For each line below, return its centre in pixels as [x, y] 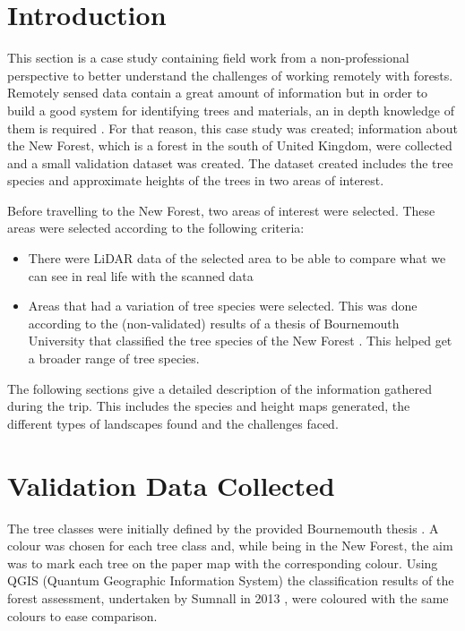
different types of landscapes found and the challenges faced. [173, 423]
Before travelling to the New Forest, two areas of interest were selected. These [221, 210]
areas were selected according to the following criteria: [156, 228]
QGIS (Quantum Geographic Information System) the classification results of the [231, 580]
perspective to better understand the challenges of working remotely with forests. [230, 75]
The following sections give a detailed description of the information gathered [220, 388]
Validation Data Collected [171, 485]
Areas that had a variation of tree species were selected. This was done [223, 306]
